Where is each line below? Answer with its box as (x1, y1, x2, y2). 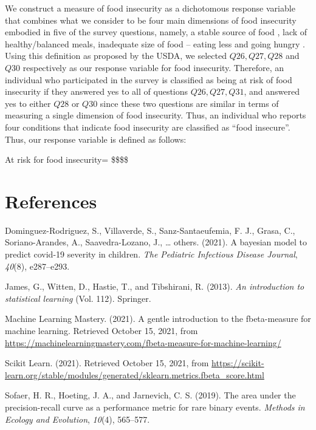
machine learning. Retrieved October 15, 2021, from (5, 324, 198, 336)
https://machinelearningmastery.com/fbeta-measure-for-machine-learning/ (5, 336, 281, 349)
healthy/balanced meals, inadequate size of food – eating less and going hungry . (5, 37, 305, 50)
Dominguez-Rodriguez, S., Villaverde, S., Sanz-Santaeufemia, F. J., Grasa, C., (5, 224, 295, 236)
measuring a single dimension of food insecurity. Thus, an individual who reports (5, 109, 306, 121)
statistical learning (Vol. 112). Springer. (5, 292, 151, 304)
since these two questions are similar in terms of (100, 97, 279, 109)
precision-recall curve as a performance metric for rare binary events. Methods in (5, 400, 305, 413)
